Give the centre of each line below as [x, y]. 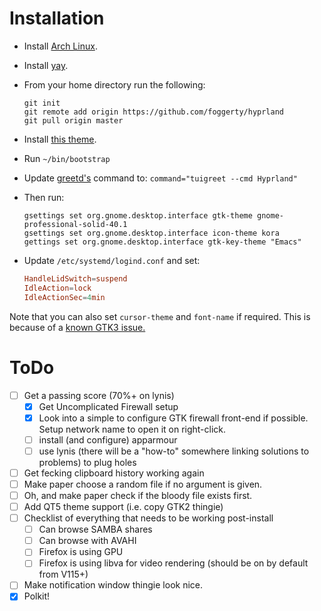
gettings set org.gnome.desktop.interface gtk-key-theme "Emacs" [162, 242]
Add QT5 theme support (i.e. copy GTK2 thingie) [123, 506]
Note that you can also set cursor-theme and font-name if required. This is [160, 316]
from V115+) [63, 574]
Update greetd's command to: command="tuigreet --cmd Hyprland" [160, 178]
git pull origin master [73, 120]
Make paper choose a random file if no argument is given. [143, 484]
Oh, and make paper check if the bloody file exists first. [138, 495]
